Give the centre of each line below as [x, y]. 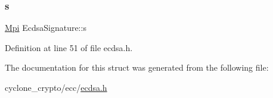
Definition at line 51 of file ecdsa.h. [69, 47]
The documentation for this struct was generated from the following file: [137, 67]
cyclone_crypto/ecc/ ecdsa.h [56, 87]
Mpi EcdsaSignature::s [46, 28]
